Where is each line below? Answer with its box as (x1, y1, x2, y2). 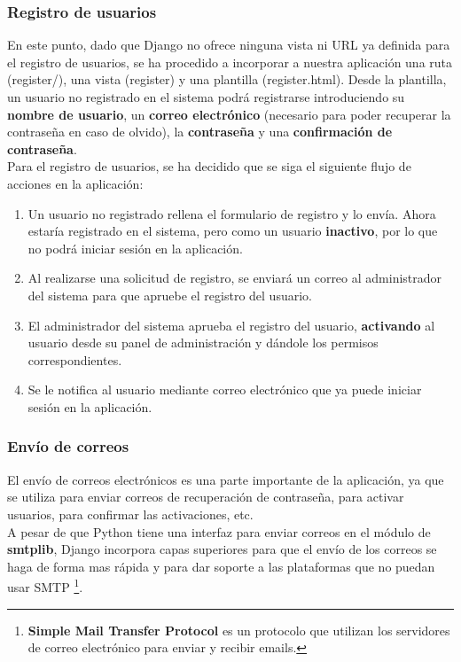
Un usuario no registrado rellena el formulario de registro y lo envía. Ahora (27, 204, 436, 222)
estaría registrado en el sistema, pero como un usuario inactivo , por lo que (27, 222, 438, 240)
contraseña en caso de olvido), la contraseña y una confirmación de (7, 122, 393, 141)
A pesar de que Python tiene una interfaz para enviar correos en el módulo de (7, 522, 431, 541)
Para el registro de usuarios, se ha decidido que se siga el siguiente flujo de (7, 157, 411, 175)
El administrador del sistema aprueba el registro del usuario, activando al (27, 315, 435, 334)
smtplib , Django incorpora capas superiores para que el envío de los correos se (7, 540, 437, 558)
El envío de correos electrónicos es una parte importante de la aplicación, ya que (7, 470, 444, 488)
